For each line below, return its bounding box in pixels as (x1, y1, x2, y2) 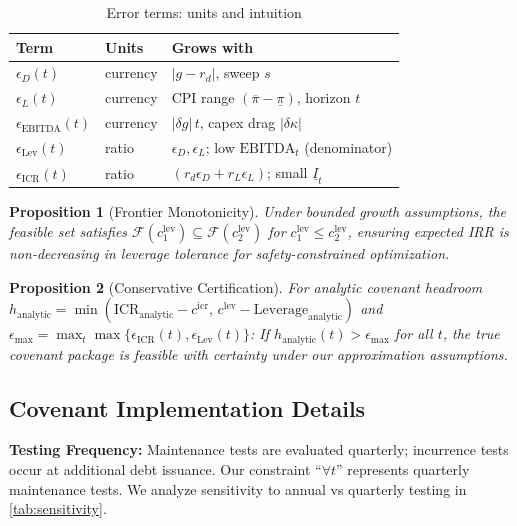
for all (394, 323, 433, 344)
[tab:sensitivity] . (9, 498, 107, 519)
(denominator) (304, 136, 393, 157)
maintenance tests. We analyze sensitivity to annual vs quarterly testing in (9, 478, 467, 499)
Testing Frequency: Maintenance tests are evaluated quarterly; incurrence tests (9, 439, 509, 460)
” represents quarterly (336, 458, 470, 479)
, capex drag (199, 112, 276, 133)
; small (266, 161, 308, 182)
